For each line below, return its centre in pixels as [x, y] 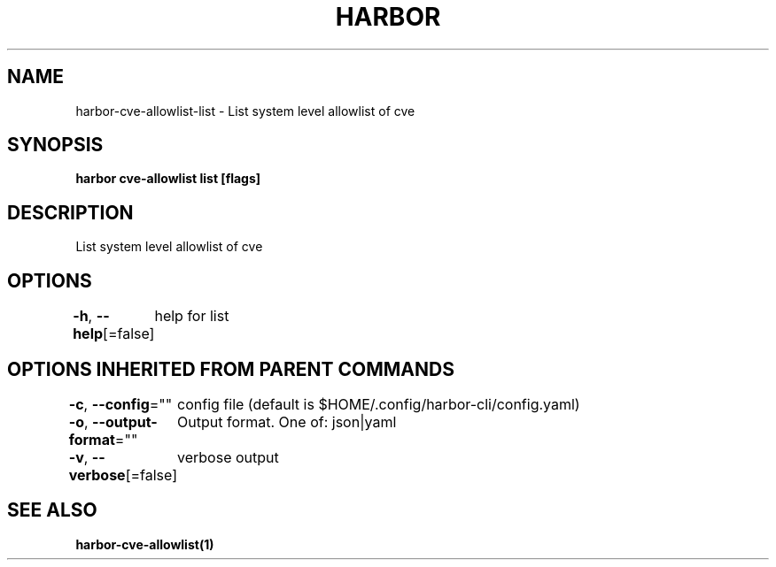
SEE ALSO [52, 510]
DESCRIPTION [70, 212]
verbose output [228, 457]
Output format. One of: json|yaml [287, 421]
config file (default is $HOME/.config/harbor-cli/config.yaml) [379, 404]
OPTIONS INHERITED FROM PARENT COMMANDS [231, 369]
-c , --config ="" [120, 404]
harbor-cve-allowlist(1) [145, 544]
